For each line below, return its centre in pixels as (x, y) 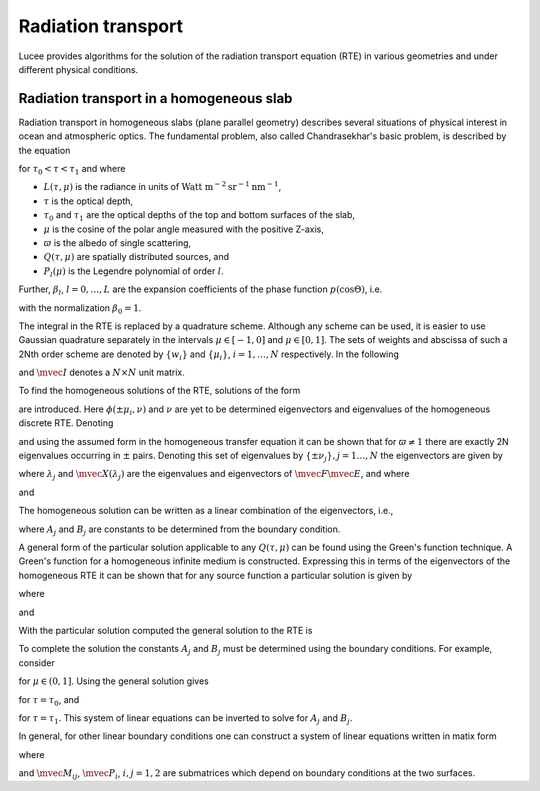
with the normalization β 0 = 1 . (80, 308)
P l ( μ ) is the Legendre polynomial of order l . (133, 272)
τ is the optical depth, (88, 201)
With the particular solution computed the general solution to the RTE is (165, 630)
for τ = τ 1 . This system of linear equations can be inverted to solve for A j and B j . (185, 718)
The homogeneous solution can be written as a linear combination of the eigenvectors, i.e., (206, 511)
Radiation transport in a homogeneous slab (155, 98)
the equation (44, 150)
